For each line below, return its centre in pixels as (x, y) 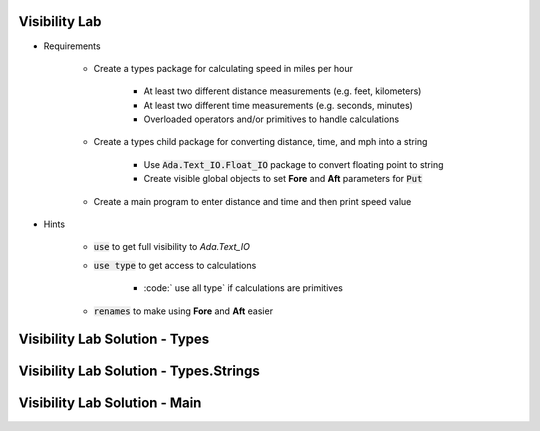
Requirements (72, 46)
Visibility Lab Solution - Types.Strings (139, 371)
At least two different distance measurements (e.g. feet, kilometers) (282, 91)
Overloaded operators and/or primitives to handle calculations (271, 119)
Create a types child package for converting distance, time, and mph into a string (260, 142)
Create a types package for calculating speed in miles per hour (223, 68)
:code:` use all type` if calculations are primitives (243, 288)
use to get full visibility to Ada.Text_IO (171, 247)
